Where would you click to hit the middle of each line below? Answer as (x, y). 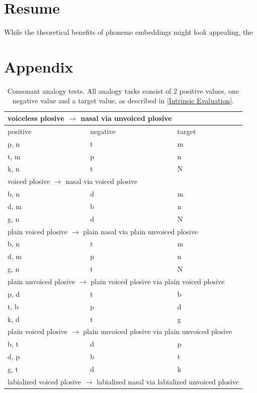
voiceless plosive (36, 118)
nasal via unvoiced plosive (126, 118)
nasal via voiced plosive (102, 181)
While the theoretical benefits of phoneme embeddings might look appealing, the (128, 32)
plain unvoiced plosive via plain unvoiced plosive (158, 331)
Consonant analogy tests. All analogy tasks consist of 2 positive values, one (123, 90)
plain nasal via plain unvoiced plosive (141, 231)
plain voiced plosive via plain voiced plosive (158, 281)
